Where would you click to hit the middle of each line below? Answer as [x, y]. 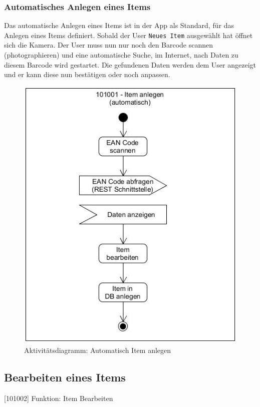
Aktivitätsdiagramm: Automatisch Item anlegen [98, 350]
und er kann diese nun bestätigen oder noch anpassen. [87, 74]
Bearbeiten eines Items [65, 377]
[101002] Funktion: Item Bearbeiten [59, 398]
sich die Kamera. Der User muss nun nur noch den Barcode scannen [109, 45]
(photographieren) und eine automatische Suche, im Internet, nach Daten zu [121, 55]
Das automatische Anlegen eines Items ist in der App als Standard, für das [119, 25]
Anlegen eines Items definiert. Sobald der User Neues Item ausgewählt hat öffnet [128, 35]
